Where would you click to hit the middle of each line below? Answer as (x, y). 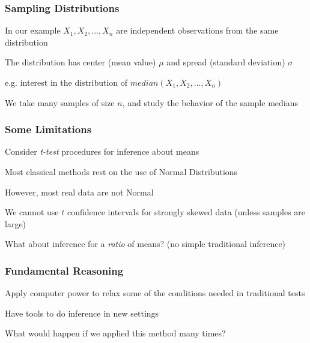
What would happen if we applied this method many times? (115, 333)
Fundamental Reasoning (64, 270)
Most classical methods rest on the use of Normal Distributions (121, 171)
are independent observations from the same (197, 30)
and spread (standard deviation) (226, 62)
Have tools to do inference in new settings (82, 313)
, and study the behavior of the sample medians (210, 102)
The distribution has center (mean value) (81, 62)
